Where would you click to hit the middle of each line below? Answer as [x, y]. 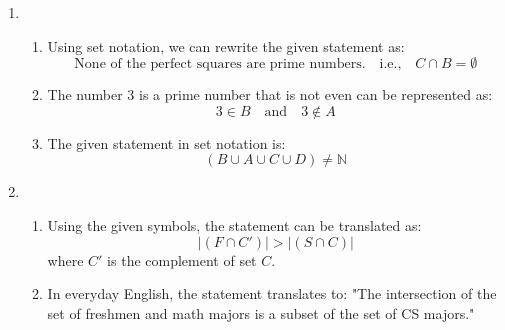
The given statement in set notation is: [166, 142]
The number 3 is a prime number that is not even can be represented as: [270, 94]
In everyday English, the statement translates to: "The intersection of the [272, 293]
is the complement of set [182, 259]
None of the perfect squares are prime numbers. [220, 64]
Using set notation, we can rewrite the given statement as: [226, 45]
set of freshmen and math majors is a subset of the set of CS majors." [261, 312]
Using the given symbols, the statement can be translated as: [234, 224]
